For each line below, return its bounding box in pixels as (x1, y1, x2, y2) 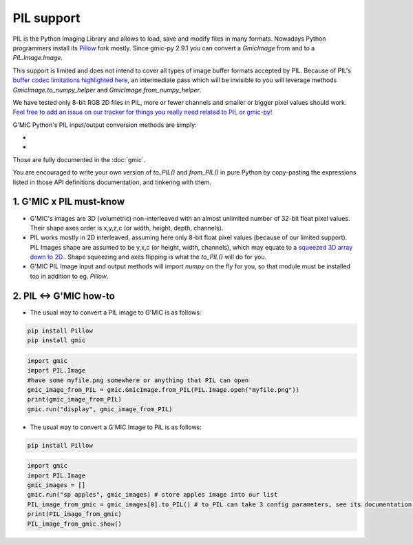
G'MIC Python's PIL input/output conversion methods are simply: (12, 121, 198, 129)
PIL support (12, 10, 81, 26)
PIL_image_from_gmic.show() (27, 519, 122, 528)
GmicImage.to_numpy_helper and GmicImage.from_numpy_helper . (12, 86, 202, 94)
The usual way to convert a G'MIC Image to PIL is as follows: (30, 423, 202, 431)
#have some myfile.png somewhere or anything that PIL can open (27, 376, 249, 384)
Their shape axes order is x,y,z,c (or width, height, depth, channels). (30, 224, 224, 232)
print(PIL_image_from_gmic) (27, 511, 122, 518)
